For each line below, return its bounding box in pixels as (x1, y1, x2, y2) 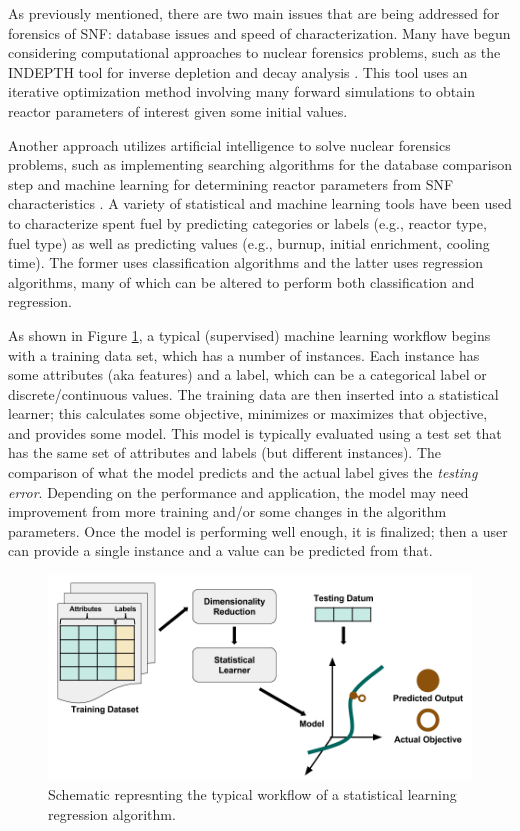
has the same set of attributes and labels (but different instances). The (8, 442, 442, 463)
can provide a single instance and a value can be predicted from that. (8, 540, 433, 561)
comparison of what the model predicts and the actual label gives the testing (8, 462, 478, 483)
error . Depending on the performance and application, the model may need (8, 481, 469, 502)
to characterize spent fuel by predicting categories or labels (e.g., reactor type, (8, 212, 487, 233)
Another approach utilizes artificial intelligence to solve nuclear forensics (8, 134, 451, 155)
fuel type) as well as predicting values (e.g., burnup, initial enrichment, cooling (8, 232, 490, 253)
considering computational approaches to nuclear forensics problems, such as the (8, 42, 501, 63)
